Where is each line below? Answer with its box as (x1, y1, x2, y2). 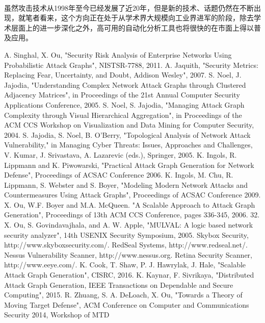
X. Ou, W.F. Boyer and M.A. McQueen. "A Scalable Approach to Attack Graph (4, 199, 255, 210)
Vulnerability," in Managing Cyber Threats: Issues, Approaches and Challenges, (4, 139, 253, 150)
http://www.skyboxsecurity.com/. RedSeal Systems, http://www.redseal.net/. (4, 239, 248, 250)
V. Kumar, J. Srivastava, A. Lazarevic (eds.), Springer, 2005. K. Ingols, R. (4, 149, 237, 160)
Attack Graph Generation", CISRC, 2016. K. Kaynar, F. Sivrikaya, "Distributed (4, 269, 254, 280)
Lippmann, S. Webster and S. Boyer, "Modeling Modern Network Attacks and (4, 179, 248, 190)
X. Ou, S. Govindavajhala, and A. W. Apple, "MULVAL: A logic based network (4, 219, 253, 230)
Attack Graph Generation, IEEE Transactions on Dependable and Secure (4, 279, 233, 290)
